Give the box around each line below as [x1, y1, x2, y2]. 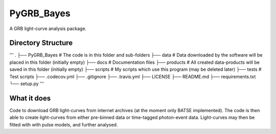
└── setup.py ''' [9, 81, 44, 87]
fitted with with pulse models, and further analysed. [9, 121, 118, 127]
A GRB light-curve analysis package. [9, 25, 87, 32]
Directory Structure [9, 39, 73, 47]
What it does [9, 94, 51, 102]
